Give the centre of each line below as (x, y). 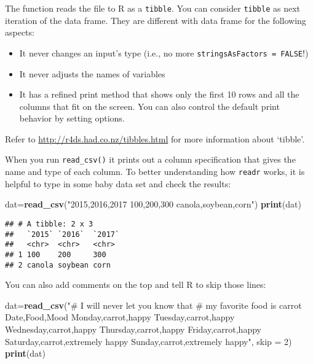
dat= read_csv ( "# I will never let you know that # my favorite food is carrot (153, 305)
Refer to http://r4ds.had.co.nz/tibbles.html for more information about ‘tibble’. (155, 138)
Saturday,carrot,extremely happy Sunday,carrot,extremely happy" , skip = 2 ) (149, 341)
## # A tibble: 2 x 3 (49, 224)
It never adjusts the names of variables (92, 73)
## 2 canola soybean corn (58, 265)
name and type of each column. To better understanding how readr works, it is (155, 172)
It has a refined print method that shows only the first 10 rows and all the (159, 94)
